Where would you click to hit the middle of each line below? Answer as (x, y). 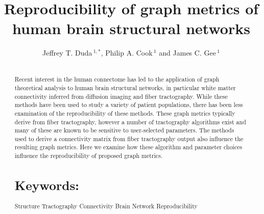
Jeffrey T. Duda (67, 53)
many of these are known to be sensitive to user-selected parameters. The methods (124, 130)
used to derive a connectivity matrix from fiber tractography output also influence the (129, 138)
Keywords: (47, 185)
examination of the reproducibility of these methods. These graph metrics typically (125, 113)
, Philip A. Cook (127, 53)
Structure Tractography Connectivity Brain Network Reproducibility (106, 206)
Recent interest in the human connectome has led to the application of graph (117, 79)
